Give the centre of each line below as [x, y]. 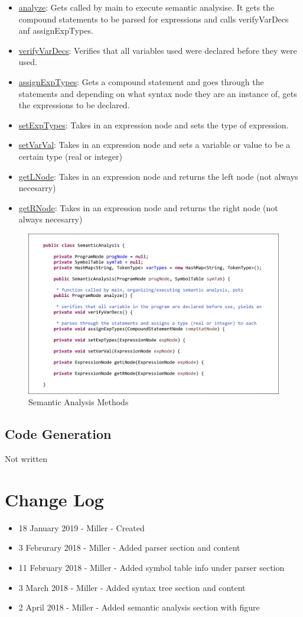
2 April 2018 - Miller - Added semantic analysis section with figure [139, 607]
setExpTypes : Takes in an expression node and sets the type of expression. [154, 125]
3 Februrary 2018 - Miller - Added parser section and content [129, 547]
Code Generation [58, 434]
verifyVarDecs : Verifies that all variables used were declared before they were [158, 50]
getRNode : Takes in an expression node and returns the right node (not [148, 207]
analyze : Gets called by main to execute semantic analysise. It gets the [146, 7]
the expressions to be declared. [74, 105]
